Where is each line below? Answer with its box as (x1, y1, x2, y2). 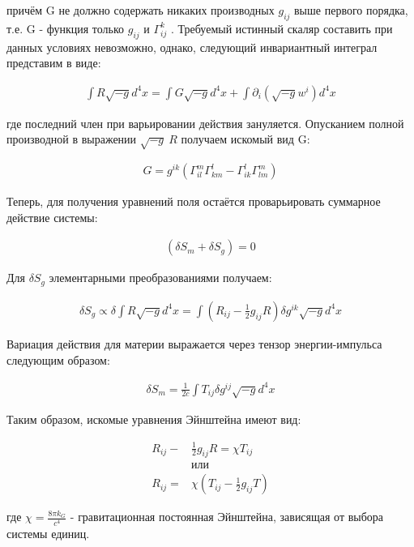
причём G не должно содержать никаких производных (6, 2, 275, 18)
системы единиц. (6, 524, 90, 541)
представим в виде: (6, 54, 101, 71)
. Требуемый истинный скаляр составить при (170, 19, 393, 36)
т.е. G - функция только (6, 19, 125, 36)
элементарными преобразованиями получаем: (49, 269, 272, 286)
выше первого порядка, (294, 2, 408, 18)
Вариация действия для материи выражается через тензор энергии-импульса (6, 335, 382, 352)
